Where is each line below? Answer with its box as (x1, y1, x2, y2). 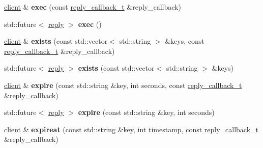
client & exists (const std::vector (4, 36, 108, 46)
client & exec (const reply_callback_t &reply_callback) (4, 2, 181, 12)
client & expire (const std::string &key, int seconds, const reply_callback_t (4, 79, 242, 90)
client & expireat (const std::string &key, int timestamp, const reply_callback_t (4, 124, 259, 134)
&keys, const (165, 36, 204, 46)
